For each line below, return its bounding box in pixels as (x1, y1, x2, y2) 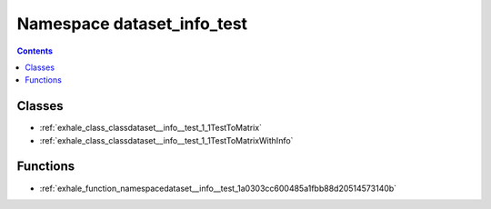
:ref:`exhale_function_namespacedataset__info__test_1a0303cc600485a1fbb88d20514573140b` (39, 183, 397, 194)
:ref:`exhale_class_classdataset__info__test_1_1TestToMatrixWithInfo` (39, 134, 294, 145)
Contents (16, 45, 54, 56)
